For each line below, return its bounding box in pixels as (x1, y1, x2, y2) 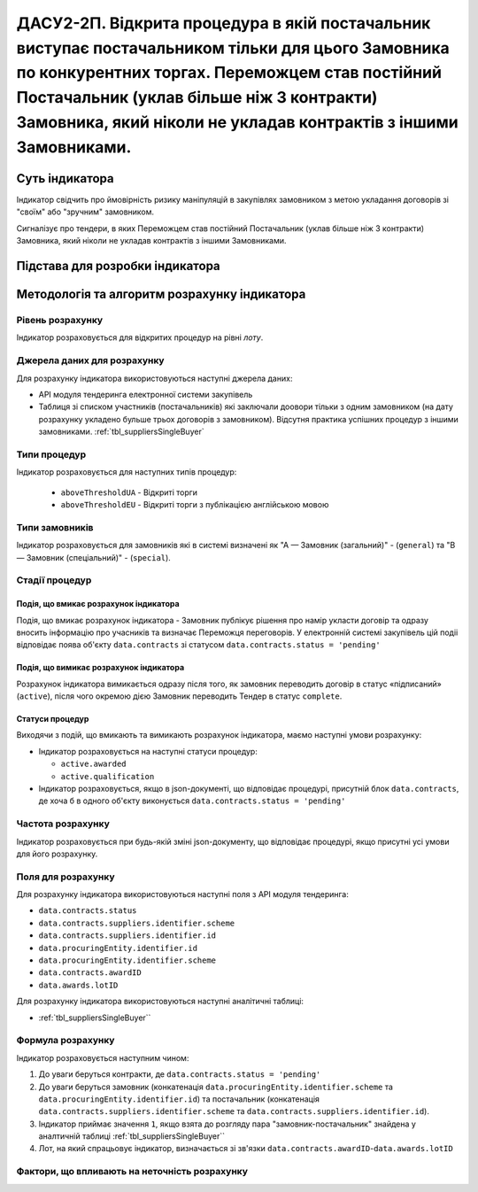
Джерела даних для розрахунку (16, 354, 165, 367)
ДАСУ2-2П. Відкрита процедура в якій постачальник (16, 13, 431, 33)
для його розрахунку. (16, 848, 98, 859)
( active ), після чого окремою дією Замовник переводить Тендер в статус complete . (16, 691, 343, 701)
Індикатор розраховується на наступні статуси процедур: (38, 746, 258, 756)
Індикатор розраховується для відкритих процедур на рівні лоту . (16, 332, 264, 343)
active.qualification (60, 771, 155, 781)
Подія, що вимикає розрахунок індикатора (16, 662, 185, 673)
